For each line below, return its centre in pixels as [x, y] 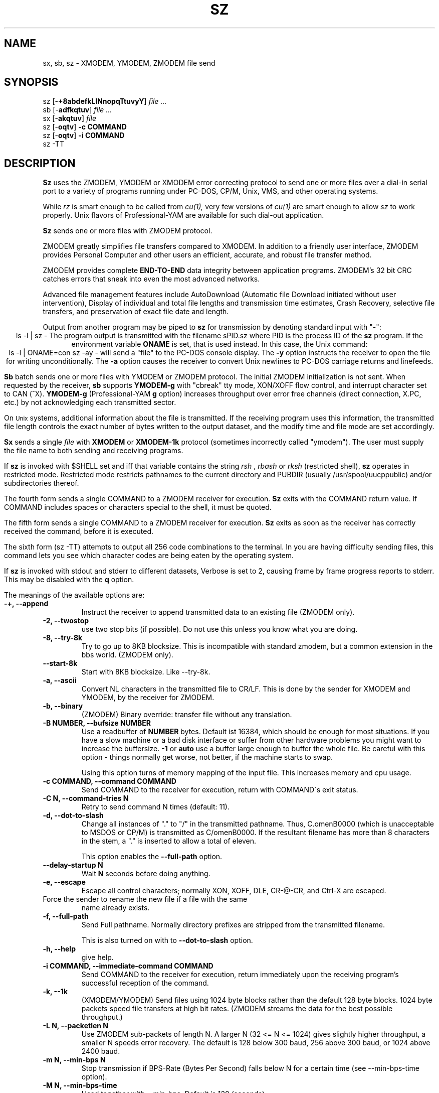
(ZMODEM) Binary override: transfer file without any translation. [187, 715]
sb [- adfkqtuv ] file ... [77, 110]
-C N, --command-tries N [86, 798]
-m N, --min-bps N [74, 1060]
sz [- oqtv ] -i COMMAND [84, 135]
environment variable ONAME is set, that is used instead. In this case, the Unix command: [220, 344]
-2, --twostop [66, 621]
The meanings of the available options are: [74, 595]
